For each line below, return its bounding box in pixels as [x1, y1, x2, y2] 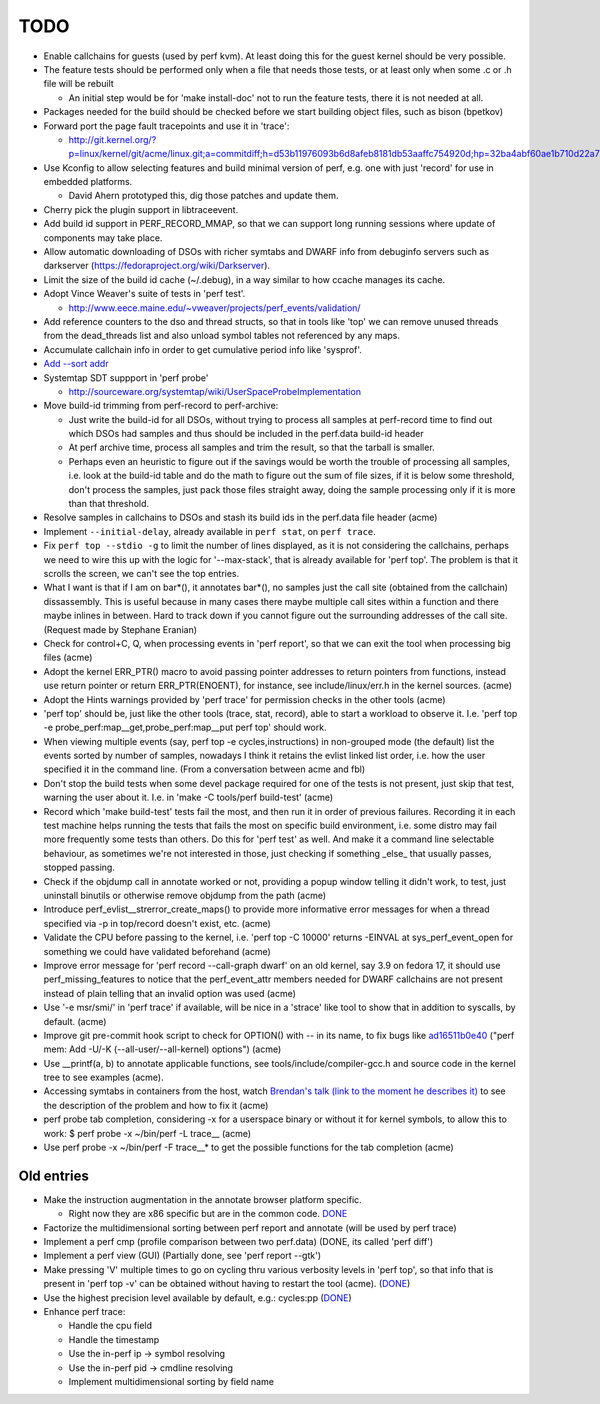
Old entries [18, 1167, 89, 1184]
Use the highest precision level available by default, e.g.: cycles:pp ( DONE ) [43, 1291, 352, 1304]
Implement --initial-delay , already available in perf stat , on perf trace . [43, 525, 377, 537]
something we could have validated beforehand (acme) [43, 945, 272, 957]
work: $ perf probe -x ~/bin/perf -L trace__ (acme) [43, 1127, 252, 1139]
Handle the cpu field [68, 1320, 153, 1332]
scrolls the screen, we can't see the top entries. [43, 568, 240, 579]
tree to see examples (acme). [43, 1071, 164, 1084]
